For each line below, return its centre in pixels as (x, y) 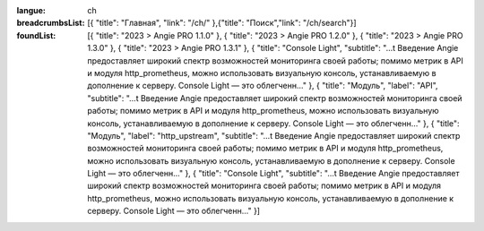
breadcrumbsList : (51, 23)
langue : (31, 10)
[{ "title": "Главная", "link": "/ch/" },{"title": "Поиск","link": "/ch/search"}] (222, 23)
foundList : (36, 35)
